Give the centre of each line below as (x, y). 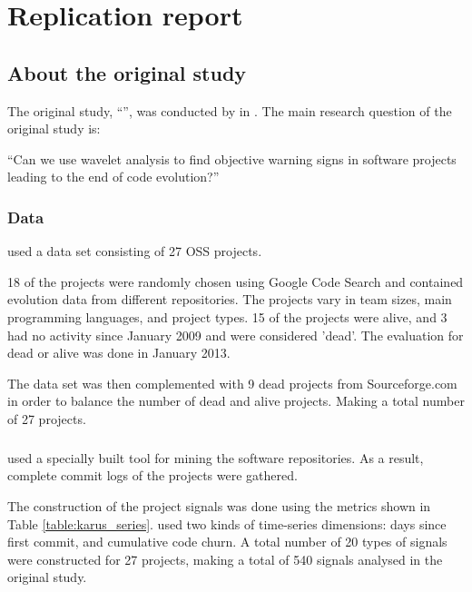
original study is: (54, 128)
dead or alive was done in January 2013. (119, 353)
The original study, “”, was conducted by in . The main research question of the (230, 110)
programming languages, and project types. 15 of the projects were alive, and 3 (227, 316)
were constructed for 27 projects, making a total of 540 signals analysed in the (225, 559)
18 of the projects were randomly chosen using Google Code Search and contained (236, 281)
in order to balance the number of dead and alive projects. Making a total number (236, 401)
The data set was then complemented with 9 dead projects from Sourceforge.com (232, 383)
